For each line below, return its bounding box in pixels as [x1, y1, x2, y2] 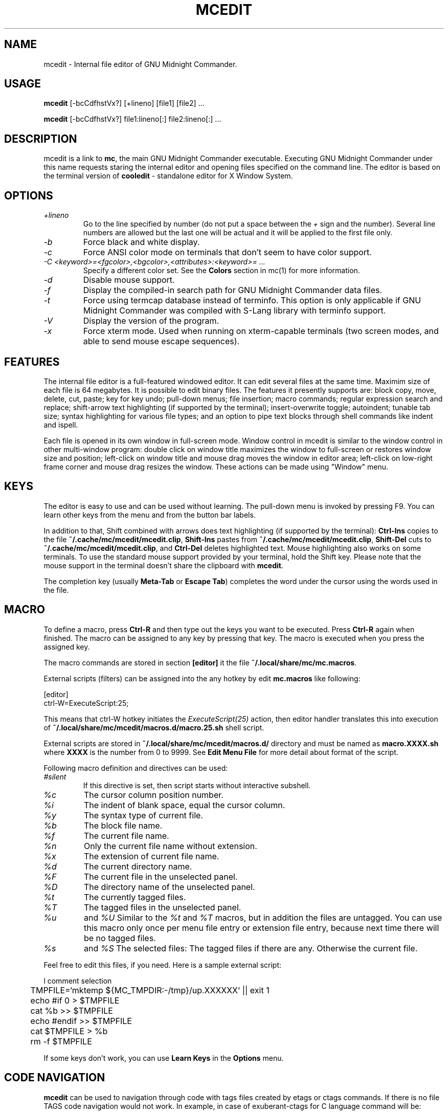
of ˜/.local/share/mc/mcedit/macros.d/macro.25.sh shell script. [43, 723, 264, 732]
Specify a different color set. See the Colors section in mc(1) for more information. [83, 266, 360, 275]
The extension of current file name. [83, 851, 219, 861]
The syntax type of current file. [83, 810, 203, 820]
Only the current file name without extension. [83, 840, 257, 851]
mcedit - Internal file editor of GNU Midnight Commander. [43, 59, 237, 69]
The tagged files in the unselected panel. [83, 902, 241, 912]
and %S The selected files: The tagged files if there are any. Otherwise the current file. [83, 943, 418, 953]
